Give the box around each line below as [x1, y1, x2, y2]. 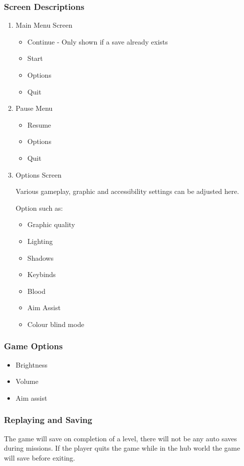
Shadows [27, 252, 54, 263]
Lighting [27, 235, 53, 246]
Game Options [4, 340, 63, 352]
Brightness [15, 359, 47, 370]
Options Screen [15, 169, 62, 180]
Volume [15, 376, 39, 386]
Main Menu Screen [15, 20, 73, 30]
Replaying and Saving [4, 414, 92, 426]
